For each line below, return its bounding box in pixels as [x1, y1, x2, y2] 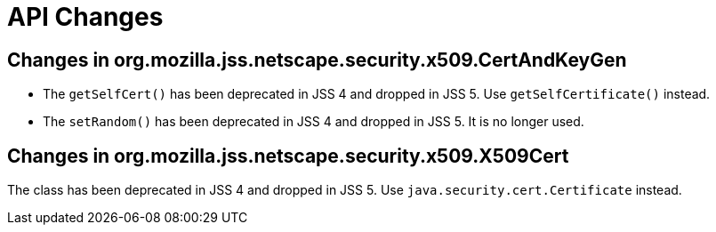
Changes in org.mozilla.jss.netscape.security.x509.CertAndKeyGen [7, 48, 627, 71]
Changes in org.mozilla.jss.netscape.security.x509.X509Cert [7, 144, 569, 167]
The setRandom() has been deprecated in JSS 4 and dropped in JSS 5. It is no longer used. [43, 114, 584, 130]
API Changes [7, 2, 164, 32]
